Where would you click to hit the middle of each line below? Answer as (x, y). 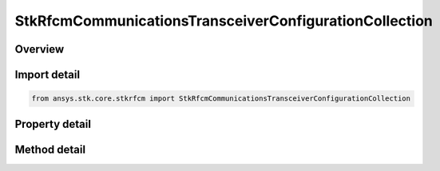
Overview (40, 49)
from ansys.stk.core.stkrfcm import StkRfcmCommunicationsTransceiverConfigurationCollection (221, 99)
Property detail (53, 124)
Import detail (47, 75)
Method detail (50, 149)
